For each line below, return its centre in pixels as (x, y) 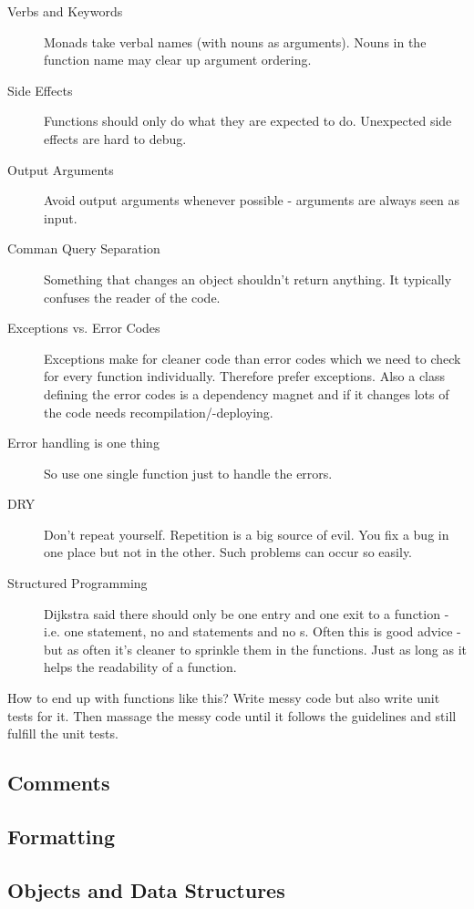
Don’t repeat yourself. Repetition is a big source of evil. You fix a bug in (247, 534)
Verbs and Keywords (65, 11)
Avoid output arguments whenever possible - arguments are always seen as (252, 200)
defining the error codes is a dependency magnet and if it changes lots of (247, 393)
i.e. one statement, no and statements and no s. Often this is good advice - (252, 631)
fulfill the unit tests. (63, 733)
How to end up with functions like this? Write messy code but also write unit (224, 698)
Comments (59, 783)
